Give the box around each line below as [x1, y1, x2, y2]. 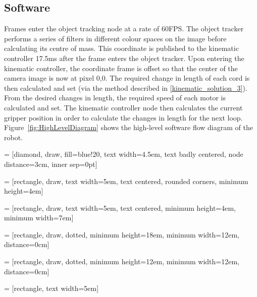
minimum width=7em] [4, 212, 74, 223]
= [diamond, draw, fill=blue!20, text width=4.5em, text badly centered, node [4, 149, 243, 159]
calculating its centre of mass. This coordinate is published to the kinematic [4, 43, 239, 53]
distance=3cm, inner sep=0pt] [4, 158, 97, 169]
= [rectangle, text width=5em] [4, 283, 99, 293]
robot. [4, 132, 23, 142]
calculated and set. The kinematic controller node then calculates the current [4, 102, 243, 112]
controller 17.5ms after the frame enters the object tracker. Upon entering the [4, 52, 244, 63]
